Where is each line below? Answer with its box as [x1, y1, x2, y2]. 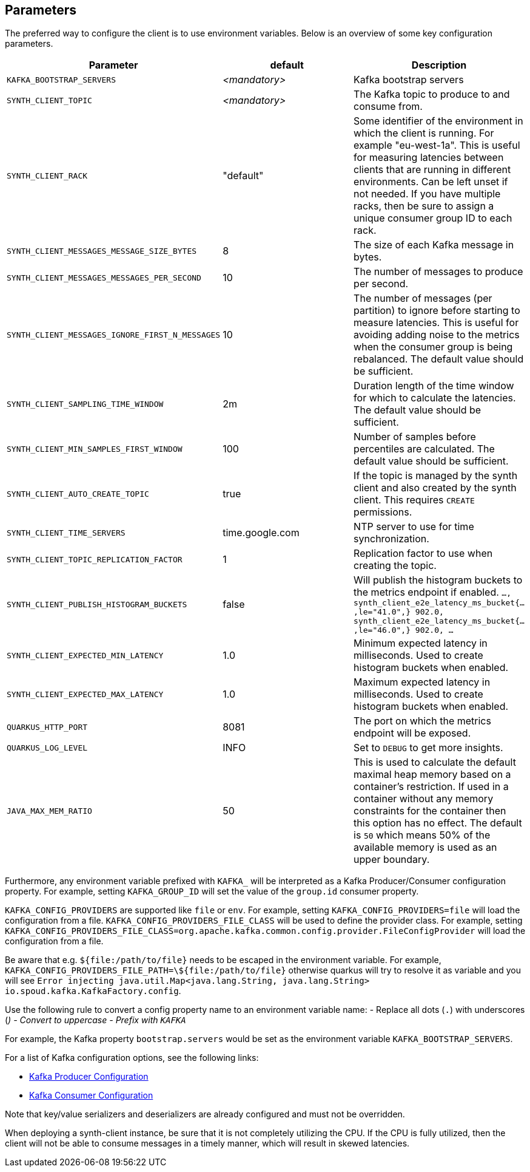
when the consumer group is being [354, 341, 513, 353]
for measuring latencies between [354, 151, 504, 164]
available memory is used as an [354, 841, 497, 854]
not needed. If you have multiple [354, 188, 501, 200]
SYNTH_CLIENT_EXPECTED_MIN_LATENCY [7, 650, 164, 660]
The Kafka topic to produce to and [354, 88, 510, 101]
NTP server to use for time [354, 520, 474, 533]
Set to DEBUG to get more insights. [354, 741, 503, 754]
